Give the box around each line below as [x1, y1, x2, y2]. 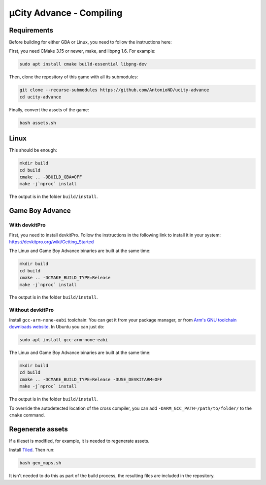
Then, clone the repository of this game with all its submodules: [9, 74, 138, 80]
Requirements [9, 26, 54, 34]
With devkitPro [9, 222, 46, 228]
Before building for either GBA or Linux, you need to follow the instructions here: [9, 39, 172, 45]
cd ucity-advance [19, 94, 62, 99]
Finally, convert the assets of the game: [9, 106, 89, 113]
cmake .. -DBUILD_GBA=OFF [19, 174, 82, 180]
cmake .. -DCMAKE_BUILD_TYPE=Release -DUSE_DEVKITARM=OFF [19, 377, 163, 382]
